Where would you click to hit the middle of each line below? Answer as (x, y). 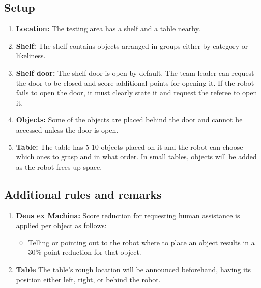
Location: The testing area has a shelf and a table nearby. (108, 29)
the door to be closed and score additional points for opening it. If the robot (135, 83)
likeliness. (31, 56)
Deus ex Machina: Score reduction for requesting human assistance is (128, 215)
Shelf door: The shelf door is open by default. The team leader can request (135, 72)
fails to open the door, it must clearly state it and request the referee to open (137, 93)
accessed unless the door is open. (67, 129)
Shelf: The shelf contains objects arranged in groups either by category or (132, 45)
